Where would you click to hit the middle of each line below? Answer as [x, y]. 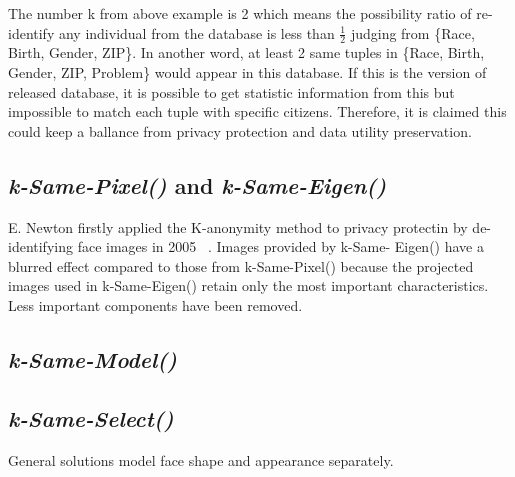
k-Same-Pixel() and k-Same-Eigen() [197, 184]
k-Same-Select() [91, 417]
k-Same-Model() [93, 358]
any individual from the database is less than [196, 32]
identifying [40, 246]
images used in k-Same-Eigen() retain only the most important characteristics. [248, 285]
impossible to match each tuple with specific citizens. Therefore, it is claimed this [257, 111]
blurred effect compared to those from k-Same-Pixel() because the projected [241, 265]
